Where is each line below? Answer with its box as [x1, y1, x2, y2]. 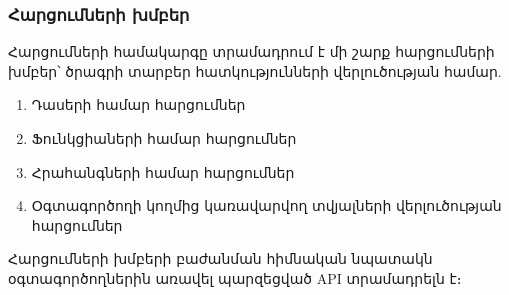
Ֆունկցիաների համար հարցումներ [31, 128, 297, 148]
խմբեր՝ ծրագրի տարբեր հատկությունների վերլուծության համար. [8, 60, 502, 81]
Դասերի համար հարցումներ [31, 94, 246, 115]
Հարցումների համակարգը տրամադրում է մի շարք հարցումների [8, 41, 495, 62]
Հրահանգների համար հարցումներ [31, 161, 295, 182]
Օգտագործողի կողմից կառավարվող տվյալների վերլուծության [31, 195, 502, 216]
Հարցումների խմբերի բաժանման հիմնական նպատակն [8, 248, 433, 269]
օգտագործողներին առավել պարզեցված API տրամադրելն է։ [8, 267, 462, 288]
